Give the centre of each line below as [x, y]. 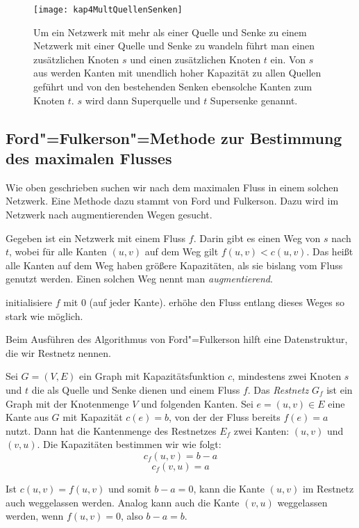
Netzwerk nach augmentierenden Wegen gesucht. [109, 214]
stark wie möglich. [44, 315]
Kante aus [27, 417]
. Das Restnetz [278, 389]
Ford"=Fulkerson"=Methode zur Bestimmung [174, 137]
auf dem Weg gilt [182, 251]
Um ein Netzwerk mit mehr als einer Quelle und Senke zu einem [170, 32]
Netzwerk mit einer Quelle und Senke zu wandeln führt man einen [174, 46]
